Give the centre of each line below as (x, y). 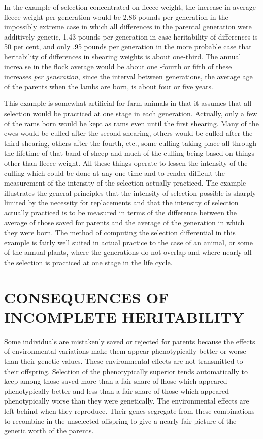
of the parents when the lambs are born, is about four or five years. (109, 86)
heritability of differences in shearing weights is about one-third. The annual (123, 56)
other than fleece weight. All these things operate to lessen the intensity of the (126, 162)
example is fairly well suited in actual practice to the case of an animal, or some (128, 242)
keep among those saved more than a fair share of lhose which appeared (116, 381)
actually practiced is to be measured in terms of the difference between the (121, 212)
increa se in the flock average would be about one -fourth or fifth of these (118, 66)
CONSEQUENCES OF (87, 297)
